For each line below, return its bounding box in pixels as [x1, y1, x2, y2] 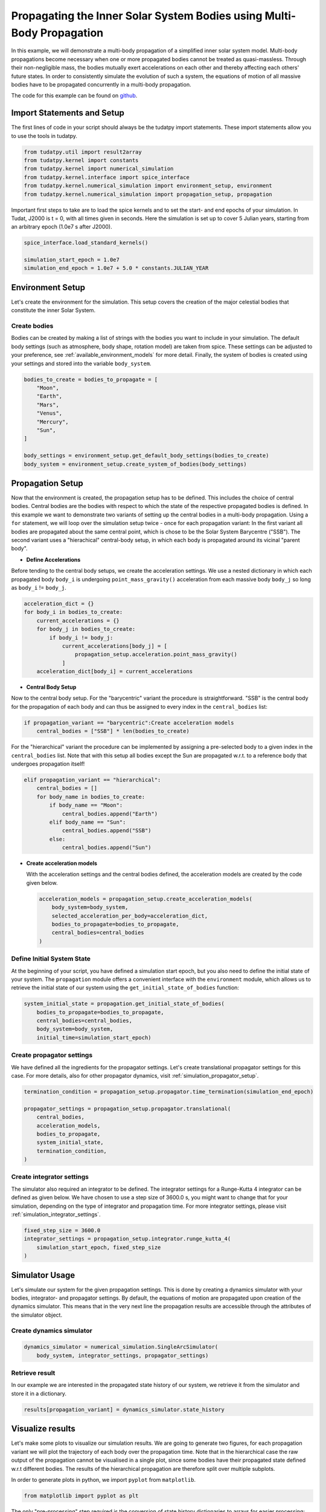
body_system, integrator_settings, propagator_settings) [36, 1352, 209, 1359]
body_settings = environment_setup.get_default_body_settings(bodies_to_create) [24, 452, 269, 459]
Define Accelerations [26, 556, 81, 563]
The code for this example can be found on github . [11, 92, 138, 99]
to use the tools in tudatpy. [11, 132, 78, 139]
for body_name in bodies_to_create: [36, 793, 145, 800]
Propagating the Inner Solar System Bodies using [11, 9, 263, 22]
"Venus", [36, 410, 63, 417]
